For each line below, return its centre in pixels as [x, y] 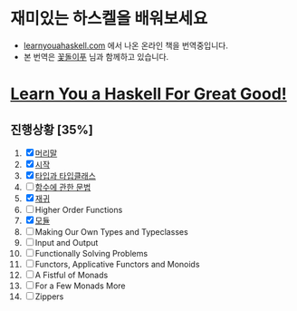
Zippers [49, 296]
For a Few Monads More [80, 286]
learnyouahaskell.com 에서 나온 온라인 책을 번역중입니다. [126, 45]
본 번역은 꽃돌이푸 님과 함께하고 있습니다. [96, 56]
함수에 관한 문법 [63, 187]
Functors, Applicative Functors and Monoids [117, 264]
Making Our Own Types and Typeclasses [111, 231]
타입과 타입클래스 [65, 175]
